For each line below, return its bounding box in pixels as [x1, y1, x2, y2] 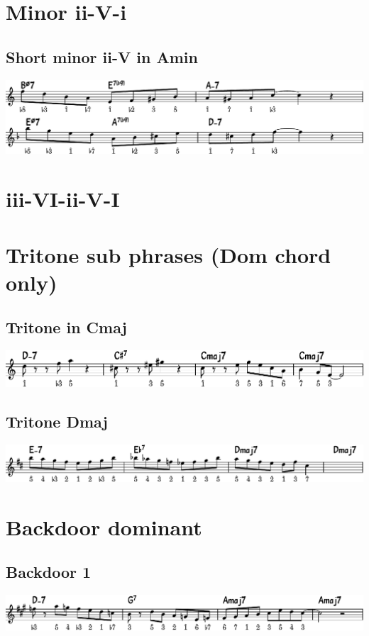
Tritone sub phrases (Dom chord [6, 240, 331, 269]
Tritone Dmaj [6, 411, 108, 433]
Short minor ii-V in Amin [6, 45, 198, 67]
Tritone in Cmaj [6, 316, 127, 338]
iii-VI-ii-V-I [6, 184, 120, 213]
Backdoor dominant [6, 512, 202, 541]
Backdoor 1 [6, 561, 92, 583]
